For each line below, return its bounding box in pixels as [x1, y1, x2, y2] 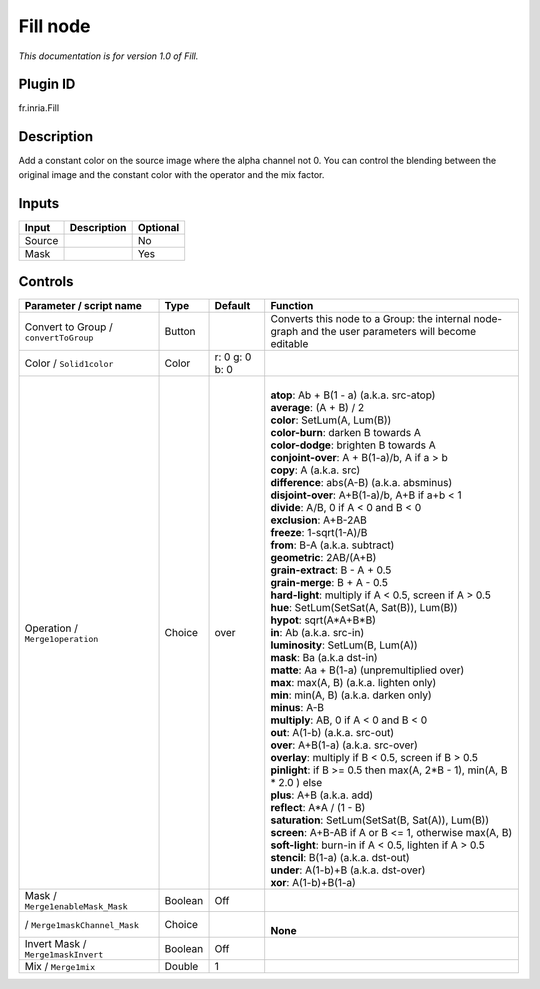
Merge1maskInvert [24, 950, 104, 960]
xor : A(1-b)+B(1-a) [270, 876, 357, 890]
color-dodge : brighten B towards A [270, 438, 436, 452]
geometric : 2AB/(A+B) [270, 551, 377, 565]
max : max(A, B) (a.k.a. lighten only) [270, 676, 437, 690]
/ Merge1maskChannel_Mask [24, 918, 140, 932]
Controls [18, 273, 74, 290]
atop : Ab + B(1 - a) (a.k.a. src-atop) [270, 388, 436, 402]
